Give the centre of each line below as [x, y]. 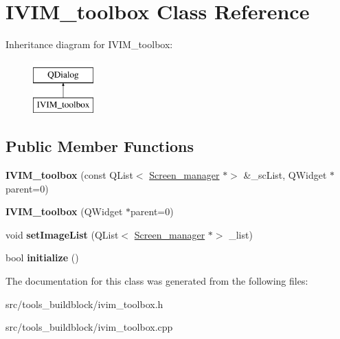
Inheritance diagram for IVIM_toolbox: [89, 44]
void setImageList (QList [62, 234]
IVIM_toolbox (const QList [69, 175]
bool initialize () [42, 258]
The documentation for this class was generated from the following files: [157, 281]
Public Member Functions [100, 146]
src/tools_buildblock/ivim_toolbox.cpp [89, 327]
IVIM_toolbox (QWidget [64, 211]
